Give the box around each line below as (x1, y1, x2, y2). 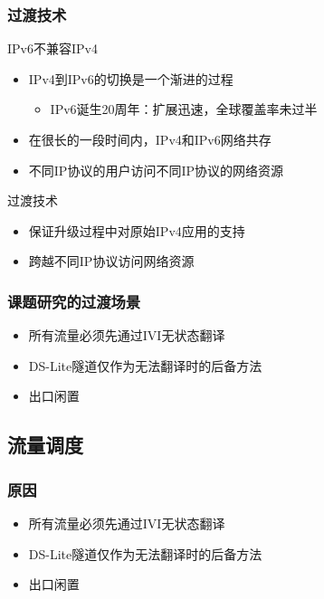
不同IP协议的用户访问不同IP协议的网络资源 (28, 160, 283, 179)
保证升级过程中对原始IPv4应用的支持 (28, 221, 245, 240)
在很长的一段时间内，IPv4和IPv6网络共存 (28, 130, 272, 148)
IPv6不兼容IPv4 (7, 39, 98, 58)
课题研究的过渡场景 (7, 290, 141, 312)
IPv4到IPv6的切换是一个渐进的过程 (28, 69, 233, 88)
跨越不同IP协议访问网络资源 (28, 252, 195, 271)
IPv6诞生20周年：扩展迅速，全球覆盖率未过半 (50, 100, 318, 119)
